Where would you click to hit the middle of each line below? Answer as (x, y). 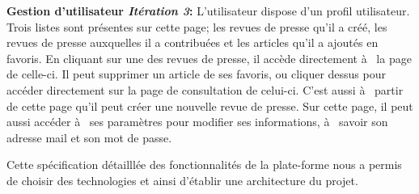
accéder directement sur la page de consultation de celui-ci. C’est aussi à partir (205, 89)
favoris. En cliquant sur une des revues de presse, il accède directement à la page (209, 58)
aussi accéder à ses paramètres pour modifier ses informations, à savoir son (197, 122)
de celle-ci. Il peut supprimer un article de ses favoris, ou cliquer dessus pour (196, 74)
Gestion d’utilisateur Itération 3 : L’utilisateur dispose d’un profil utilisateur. (208, 11)
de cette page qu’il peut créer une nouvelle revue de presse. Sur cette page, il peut (210, 105)
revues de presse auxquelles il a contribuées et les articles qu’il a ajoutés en (193, 42)
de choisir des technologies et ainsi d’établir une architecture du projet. (182, 180)
